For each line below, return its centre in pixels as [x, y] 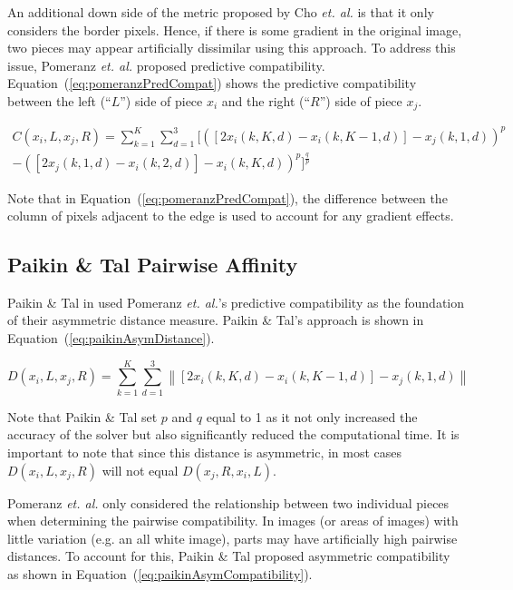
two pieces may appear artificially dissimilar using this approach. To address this [232, 48]
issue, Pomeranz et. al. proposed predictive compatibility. [166, 65]
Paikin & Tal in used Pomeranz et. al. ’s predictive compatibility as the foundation [236, 302]
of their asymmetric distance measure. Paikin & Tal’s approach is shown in [216, 320]
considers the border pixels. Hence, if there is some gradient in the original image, [235, 29]
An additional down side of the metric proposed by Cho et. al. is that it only [221, 12]
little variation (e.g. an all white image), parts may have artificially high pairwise [232, 538]
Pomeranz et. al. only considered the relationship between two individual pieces [228, 502]
